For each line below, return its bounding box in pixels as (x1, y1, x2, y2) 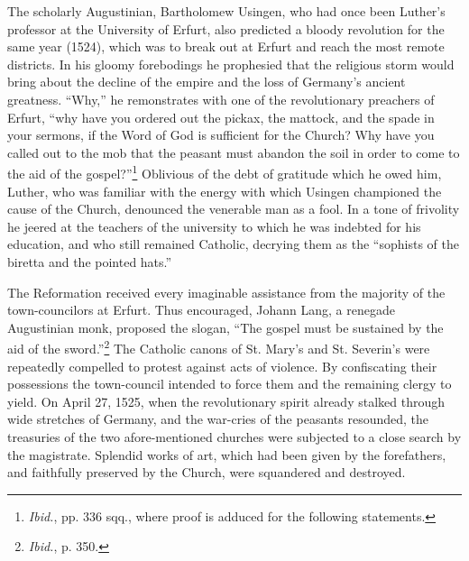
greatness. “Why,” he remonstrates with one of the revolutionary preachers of (7, 89, 435, 108)
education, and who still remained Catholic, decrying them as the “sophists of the (7, 235, 459, 253)
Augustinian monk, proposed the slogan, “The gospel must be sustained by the (7, 317, 444, 336)
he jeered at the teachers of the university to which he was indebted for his (7, 216, 421, 235)
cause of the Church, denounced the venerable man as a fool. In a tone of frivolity (7, 199, 460, 218)
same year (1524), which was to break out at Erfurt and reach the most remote (7, 37, 445, 56)
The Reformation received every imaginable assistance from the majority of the (7, 282, 446, 301)
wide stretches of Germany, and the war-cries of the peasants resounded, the (7, 409, 428, 428)
